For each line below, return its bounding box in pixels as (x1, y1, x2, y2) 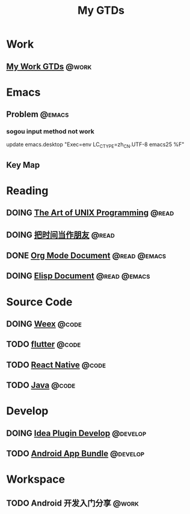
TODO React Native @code (6, 359, 106, 370)
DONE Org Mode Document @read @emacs (6, 251, 167, 260)
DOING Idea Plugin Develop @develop (6, 428, 147, 438)
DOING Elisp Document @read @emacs (6, 271, 150, 281)
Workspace (6, 473, 65, 486)
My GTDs (77, 4, 125, 17)
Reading (6, 184, 49, 197)
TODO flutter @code (6, 339, 81, 349)
